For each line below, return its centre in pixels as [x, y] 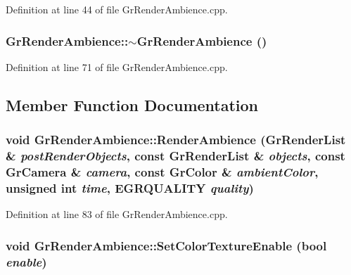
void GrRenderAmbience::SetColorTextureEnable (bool [166, 245]
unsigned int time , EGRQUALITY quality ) [130, 187]
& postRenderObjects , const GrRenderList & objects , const [175, 156]
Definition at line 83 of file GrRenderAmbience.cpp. [117, 214]
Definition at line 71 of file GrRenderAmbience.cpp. [117, 66]
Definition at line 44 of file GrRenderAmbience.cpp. [117, 9]
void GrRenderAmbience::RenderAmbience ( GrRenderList [176, 140]
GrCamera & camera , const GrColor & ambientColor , [162, 171]
